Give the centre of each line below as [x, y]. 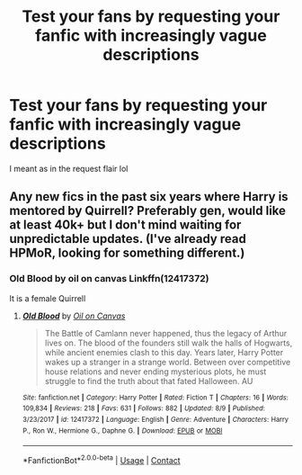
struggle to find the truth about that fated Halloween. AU [149, 381]
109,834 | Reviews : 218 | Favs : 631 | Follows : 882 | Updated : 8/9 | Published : [143, 408]
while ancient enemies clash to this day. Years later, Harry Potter [164, 352]
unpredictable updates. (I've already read [128, 239]
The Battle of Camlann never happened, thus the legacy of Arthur [166, 333]
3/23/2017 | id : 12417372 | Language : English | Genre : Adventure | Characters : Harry [155, 419]
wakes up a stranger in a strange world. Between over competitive [168, 362]
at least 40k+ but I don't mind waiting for [125, 225]
